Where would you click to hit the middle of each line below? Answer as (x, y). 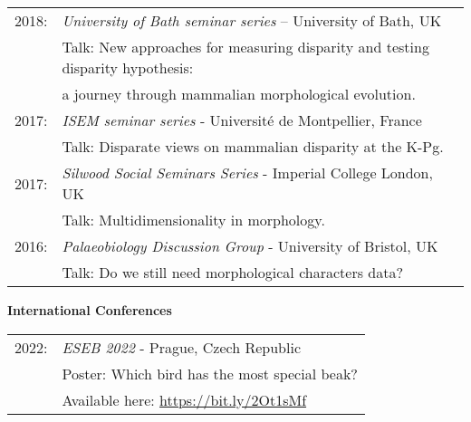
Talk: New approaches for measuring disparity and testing (245, 47)
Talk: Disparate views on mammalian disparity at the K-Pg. (253, 146)
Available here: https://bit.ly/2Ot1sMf (184, 399)
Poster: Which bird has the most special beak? (210, 373)
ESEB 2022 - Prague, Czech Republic (181, 347)
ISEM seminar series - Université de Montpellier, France (242, 120)
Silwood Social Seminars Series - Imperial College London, (247, 173)
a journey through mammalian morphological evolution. (239, 94)
